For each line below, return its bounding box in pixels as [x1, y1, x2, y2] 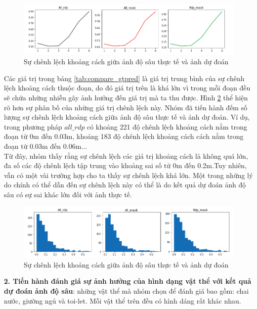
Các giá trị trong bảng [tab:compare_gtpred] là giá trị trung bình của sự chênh [4, 73, 245, 83]
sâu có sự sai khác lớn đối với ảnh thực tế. [4, 189, 132, 199]
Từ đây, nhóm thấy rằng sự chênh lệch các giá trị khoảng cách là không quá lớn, [4, 150, 248, 161]
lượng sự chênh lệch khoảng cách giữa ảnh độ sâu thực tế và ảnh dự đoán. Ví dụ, [4, 112, 250, 122]
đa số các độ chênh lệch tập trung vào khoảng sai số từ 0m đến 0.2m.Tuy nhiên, [4, 160, 247, 171]
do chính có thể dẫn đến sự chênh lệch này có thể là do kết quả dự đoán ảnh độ [4, 179, 246, 190]
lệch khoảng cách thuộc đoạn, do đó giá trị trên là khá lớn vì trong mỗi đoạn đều [4, 83, 251, 93]
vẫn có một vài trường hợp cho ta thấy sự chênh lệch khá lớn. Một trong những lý [4, 170, 253, 180]
